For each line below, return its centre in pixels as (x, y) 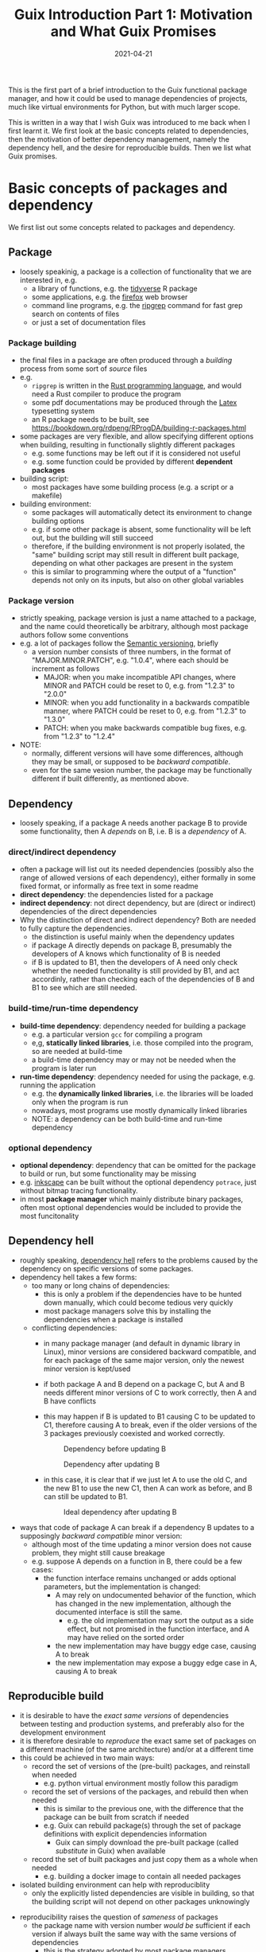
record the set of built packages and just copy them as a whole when (145, 1859)
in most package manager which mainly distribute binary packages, (131, 1199)
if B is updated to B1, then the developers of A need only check (135, 962)
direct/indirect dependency (62, 852)
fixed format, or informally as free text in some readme (109, 886)
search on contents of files (75, 314)
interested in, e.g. (48, 279)
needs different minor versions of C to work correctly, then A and (150, 1392)
